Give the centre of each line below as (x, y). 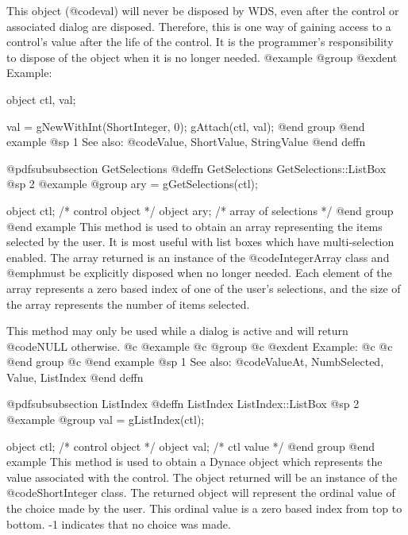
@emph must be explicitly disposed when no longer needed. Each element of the (199, 273)
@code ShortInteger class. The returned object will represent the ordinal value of (201, 493)
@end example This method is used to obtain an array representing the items (194, 226)
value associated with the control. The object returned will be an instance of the (202, 477)
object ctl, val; (41, 99)
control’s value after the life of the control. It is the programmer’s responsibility (200, 42)
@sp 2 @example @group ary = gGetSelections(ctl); (132, 184)
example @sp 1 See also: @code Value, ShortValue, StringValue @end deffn (186, 142)
